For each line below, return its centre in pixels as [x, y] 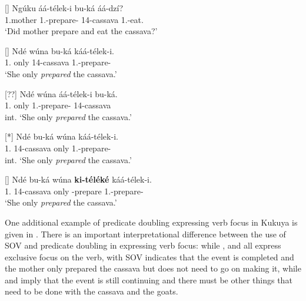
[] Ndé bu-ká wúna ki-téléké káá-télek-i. [78, 179]
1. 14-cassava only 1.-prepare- [58, 148]
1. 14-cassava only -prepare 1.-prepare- [74, 191]
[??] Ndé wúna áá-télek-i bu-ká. [61, 93]
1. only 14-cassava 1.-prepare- [58, 62]
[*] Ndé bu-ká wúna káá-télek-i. [61, 136]
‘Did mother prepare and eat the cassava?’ [81, 31]
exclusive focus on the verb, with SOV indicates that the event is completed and [149, 257]
